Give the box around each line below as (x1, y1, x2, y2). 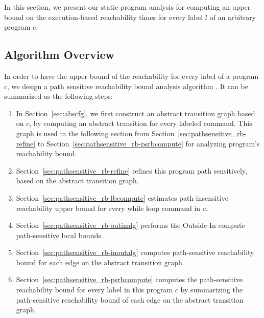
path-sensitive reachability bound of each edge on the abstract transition (16, 294, 244, 305)
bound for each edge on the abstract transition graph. (16, 257, 184, 267)
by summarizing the (180, 284, 243, 295)
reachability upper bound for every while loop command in (16, 202, 201, 213)
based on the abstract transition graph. (16, 175, 139, 186)
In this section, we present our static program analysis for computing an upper (4, 2, 251, 12)
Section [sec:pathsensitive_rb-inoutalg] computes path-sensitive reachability (16, 247, 254, 258)
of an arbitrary (209, 11, 256, 22)
